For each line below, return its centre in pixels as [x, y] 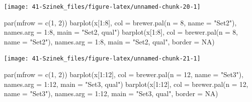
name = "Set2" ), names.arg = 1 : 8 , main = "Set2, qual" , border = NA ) [109, 41]
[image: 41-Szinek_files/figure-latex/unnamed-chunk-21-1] [102, 59]
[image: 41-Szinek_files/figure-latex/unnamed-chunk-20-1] [102, 7]
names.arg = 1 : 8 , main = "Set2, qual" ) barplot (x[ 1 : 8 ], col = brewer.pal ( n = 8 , [121, 32]
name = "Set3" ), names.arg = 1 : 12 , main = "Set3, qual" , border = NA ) [111, 93]
